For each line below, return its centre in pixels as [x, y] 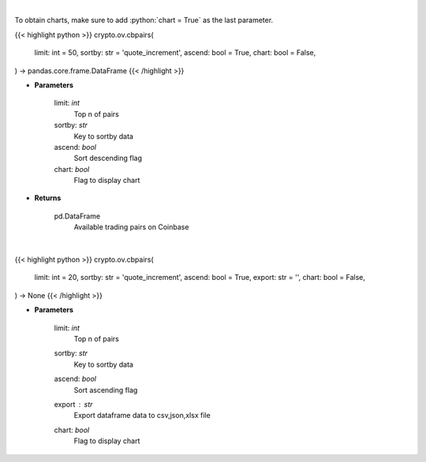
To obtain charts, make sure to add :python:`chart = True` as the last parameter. [144, 20]
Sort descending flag [108, 158]
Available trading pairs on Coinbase [131, 227]
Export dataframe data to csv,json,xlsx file [142, 415]
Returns [48, 198]
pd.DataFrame [77, 216]
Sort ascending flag [106, 389]
